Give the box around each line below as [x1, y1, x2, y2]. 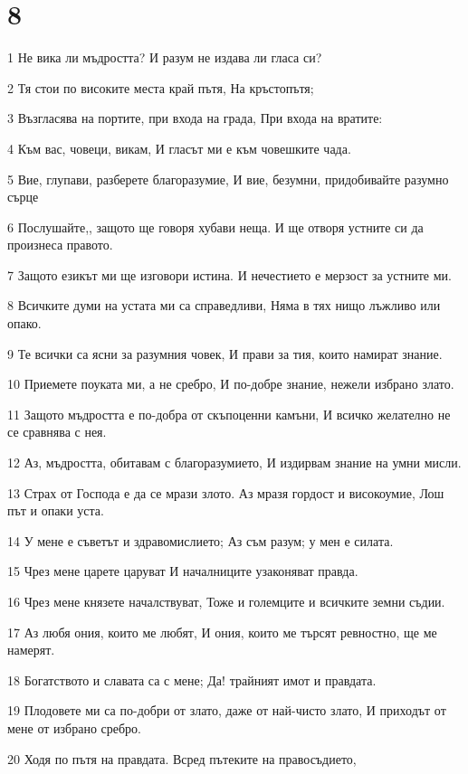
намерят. [7, 640, 55, 659]
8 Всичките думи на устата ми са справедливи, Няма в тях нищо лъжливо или [7, 296, 441, 315]
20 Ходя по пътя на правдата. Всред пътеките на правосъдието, [7, 749, 357, 768]
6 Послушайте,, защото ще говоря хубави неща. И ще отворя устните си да [7, 217, 424, 236]
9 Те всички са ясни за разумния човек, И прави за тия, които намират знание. [7, 344, 443, 363]
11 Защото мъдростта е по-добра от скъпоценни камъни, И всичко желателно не [7, 404, 451, 423]
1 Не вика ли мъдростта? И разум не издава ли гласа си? [7, 48, 322, 67]
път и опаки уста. [7, 501, 104, 520]
